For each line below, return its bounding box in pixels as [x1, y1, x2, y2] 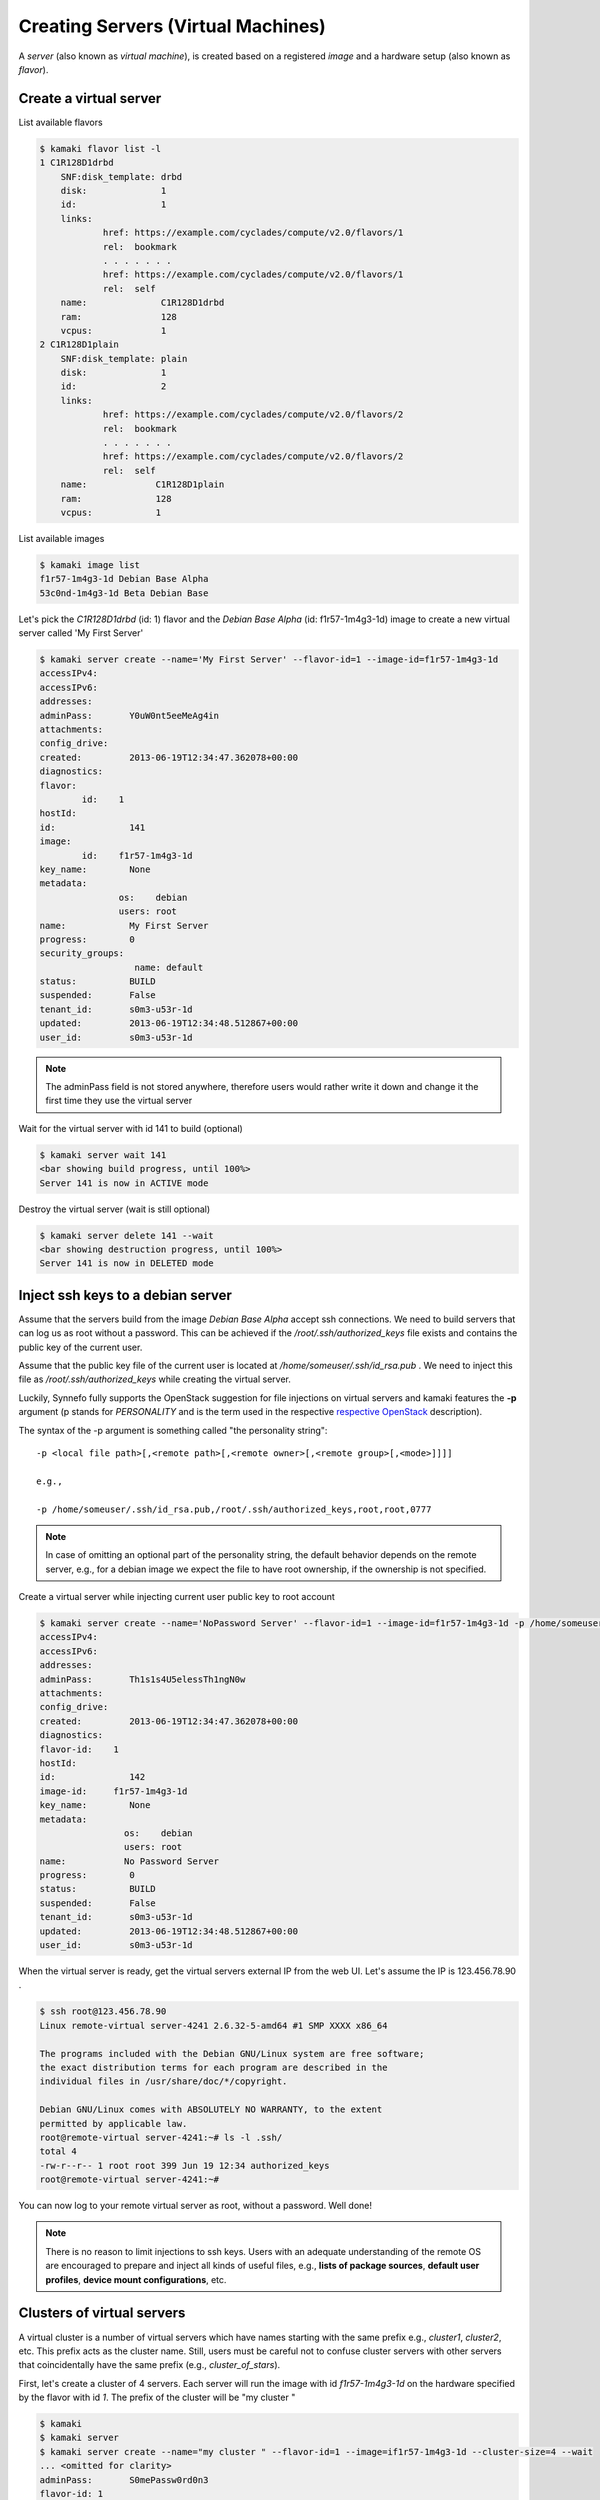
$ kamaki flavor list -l [39, 143, 162, 154]
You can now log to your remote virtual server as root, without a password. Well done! [18, 2200, 372, 2212]
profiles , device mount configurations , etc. [45, 2273, 227, 2285]
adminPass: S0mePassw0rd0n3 [39, 2474, 209, 2485]
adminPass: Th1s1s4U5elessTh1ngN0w [39, 1673, 246, 1685]
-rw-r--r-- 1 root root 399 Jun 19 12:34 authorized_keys [39, 2160, 330, 2171]
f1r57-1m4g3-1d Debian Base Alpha [39, 573, 209, 585]
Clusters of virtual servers [18, 2305, 186, 2322]
